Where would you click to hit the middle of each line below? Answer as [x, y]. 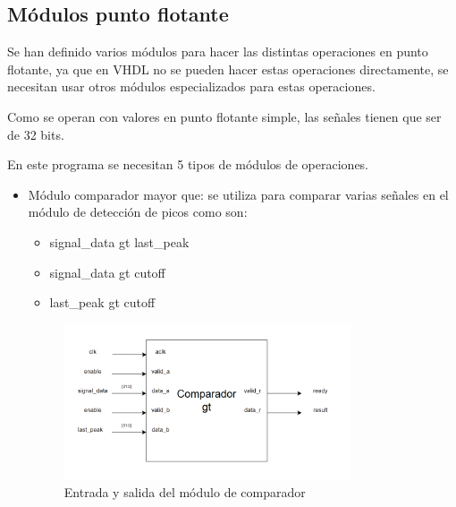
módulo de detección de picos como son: [138, 212]
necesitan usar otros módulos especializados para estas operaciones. [191, 86]
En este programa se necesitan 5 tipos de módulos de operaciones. [188, 164]
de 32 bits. [36, 134]
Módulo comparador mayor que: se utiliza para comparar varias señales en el [238, 194]
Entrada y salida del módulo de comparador [185, 492]
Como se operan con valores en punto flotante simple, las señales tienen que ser [224, 116]
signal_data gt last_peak [119, 241]
